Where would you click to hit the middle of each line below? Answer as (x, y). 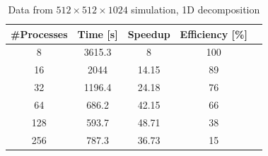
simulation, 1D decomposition (196, 9)
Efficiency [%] (214, 34)
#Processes (39, 34)
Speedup (149, 34)
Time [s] (98, 34)
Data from (30, 9)
